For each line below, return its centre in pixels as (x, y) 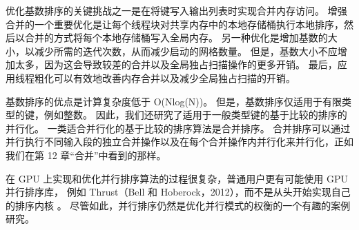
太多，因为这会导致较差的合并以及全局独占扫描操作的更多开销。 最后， (176, 64)
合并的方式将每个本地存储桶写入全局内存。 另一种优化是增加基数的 (176, 38)
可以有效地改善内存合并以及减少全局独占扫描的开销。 (174, 77)
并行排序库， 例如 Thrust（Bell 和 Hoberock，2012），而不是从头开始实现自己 (178, 192)
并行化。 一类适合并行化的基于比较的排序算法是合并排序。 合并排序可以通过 (178, 128)
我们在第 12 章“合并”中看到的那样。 (86, 155)
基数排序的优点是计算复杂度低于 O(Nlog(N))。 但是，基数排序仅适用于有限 (174, 101)
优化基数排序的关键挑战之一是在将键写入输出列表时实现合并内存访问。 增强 (176, 10)
